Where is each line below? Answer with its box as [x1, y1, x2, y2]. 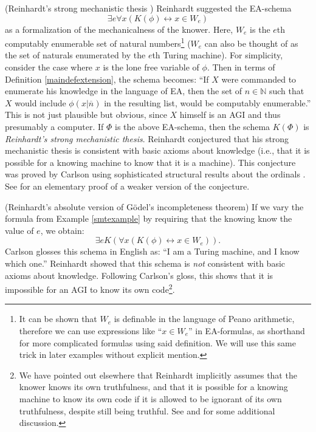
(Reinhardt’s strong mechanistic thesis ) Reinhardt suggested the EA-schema [5, 2, 292, 14]
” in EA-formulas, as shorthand [188, 324, 305, 337]
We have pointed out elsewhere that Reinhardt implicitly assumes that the [19, 368, 297, 381]
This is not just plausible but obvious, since [5, 108, 167, 121]
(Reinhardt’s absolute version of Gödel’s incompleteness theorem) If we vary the [5, 200, 304, 213]
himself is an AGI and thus [179, 108, 281, 121]
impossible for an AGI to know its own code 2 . [5, 281, 175, 295]
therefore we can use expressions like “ [19, 324, 162, 337]
